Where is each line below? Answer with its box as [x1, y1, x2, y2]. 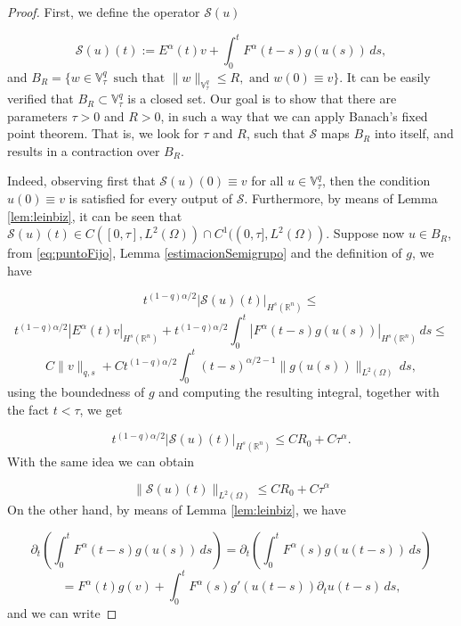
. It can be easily [339, 67, 431, 86]
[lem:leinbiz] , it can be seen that [7, 206, 182, 225]
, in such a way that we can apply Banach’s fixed [160, 106, 428, 125]
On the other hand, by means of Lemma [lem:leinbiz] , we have [7, 500, 346, 519]
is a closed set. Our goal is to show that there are [127, 89, 397, 108]
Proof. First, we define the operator [7, 3, 200, 21]
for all [251, 171, 284, 190]
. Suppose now [326, 224, 405, 243]
